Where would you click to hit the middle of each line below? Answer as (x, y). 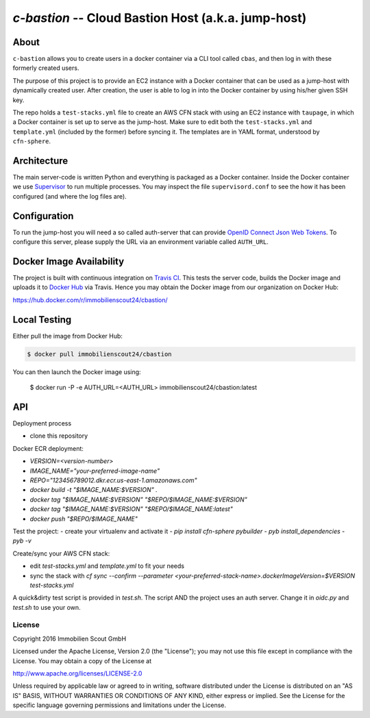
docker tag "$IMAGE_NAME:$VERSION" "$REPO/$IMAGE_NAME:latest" (131, 509)
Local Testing (42, 320)
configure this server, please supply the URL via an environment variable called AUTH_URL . (140, 242)
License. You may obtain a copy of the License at (82, 660)
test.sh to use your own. (47, 607)
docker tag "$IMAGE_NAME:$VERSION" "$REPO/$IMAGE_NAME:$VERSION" (139, 499)
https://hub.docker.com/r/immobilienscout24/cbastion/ (90, 300)
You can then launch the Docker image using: (77, 372)
